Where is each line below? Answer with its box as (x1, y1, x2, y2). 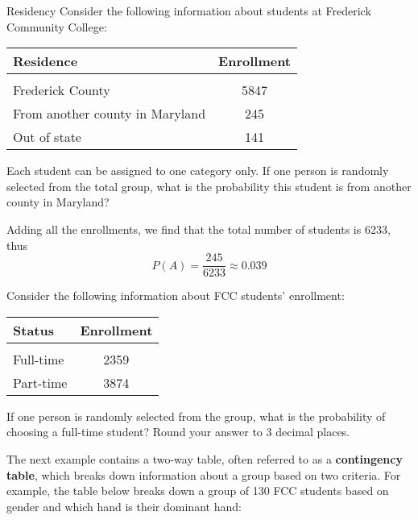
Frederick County (13, 81, 110, 100)
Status (13, 320, 54, 339)
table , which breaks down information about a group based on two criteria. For (6, 466, 401, 483)
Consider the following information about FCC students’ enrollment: (6, 287, 345, 304)
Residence (13, 52, 78, 71)
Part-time (13, 372, 68, 392)
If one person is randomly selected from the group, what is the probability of (6, 407, 386, 424)
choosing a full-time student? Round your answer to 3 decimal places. (6, 423, 350, 440)
